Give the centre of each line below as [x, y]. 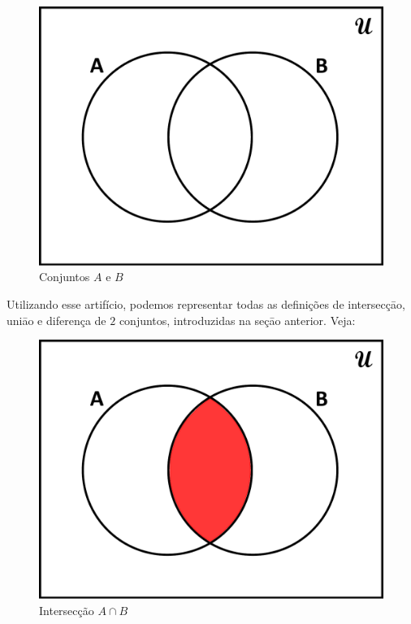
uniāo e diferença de [56, 320]
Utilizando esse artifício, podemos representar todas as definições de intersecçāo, [206, 304]
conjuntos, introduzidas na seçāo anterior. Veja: [237, 320]
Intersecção [67, 610]
